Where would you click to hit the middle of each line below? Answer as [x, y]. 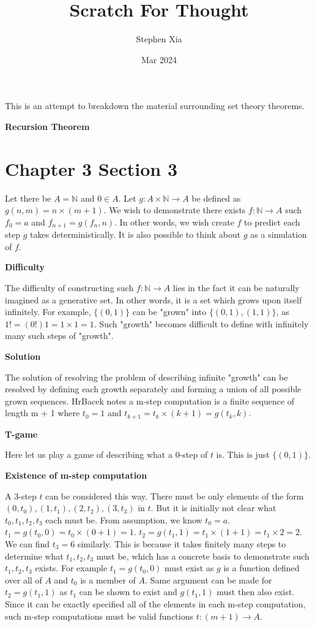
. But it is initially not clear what [213, 508]
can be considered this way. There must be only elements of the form [175, 496]
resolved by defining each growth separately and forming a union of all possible [153, 389]
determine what [34, 556]
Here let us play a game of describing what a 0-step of [106, 454]
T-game [21, 434]
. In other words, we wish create [174, 222]
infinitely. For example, [48, 312]
